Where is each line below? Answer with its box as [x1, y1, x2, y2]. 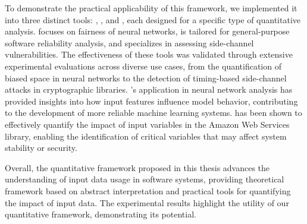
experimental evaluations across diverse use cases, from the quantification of [5, 59, 281, 72]
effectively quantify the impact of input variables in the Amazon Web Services [5, 118, 290, 130]
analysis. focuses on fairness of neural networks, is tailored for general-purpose [5, 25, 290, 37]
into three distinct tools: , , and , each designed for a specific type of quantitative [5, 13, 300, 26]
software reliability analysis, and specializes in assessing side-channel [5, 36, 254, 49]
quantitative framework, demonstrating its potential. [5, 208, 196, 220]
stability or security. [5, 141, 77, 154]
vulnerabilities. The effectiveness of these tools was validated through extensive [5, 48, 293, 61]
